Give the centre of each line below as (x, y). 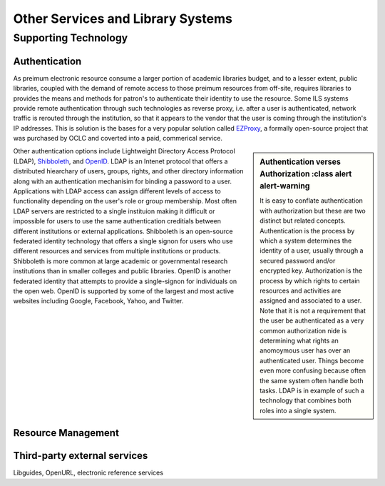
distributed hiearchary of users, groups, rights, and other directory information (128, 171)
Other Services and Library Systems (123, 19)
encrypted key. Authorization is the (311, 270)
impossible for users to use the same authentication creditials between (117, 221)
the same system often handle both (312, 380)
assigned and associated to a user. (311, 300)
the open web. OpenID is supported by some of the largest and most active (124, 291)
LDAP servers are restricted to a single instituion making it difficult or (114, 211)
